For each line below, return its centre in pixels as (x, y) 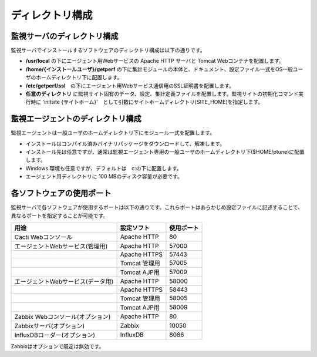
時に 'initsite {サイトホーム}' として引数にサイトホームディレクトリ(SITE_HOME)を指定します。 (147, 102)
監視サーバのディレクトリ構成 (65, 36)
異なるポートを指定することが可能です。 (60, 215)
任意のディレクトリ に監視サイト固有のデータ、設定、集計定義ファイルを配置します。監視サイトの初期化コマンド (162, 94)
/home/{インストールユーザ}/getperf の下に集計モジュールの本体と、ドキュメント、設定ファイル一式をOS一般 (159, 69)
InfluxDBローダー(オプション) (55, 335)
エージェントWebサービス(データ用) (64, 281)
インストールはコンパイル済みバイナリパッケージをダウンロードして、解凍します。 (125, 143)
